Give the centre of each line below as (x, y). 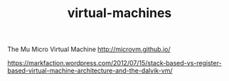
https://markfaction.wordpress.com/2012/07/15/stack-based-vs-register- (114, 63)
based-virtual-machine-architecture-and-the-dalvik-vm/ (90, 71)
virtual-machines (119, 13)
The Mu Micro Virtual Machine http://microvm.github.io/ (89, 49)
